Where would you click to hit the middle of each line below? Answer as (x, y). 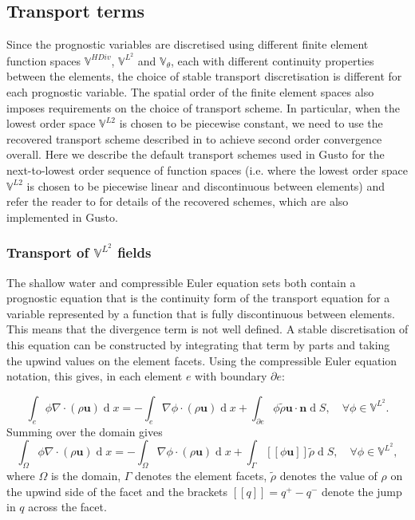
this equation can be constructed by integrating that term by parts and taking (198, 345)
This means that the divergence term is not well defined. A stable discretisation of (207, 329)
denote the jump (362, 491)
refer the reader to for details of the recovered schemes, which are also (178, 201)
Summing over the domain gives (85, 431)
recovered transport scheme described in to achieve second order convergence (194, 138)
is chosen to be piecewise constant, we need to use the (251, 123)
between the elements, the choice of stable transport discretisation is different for (204, 76)
